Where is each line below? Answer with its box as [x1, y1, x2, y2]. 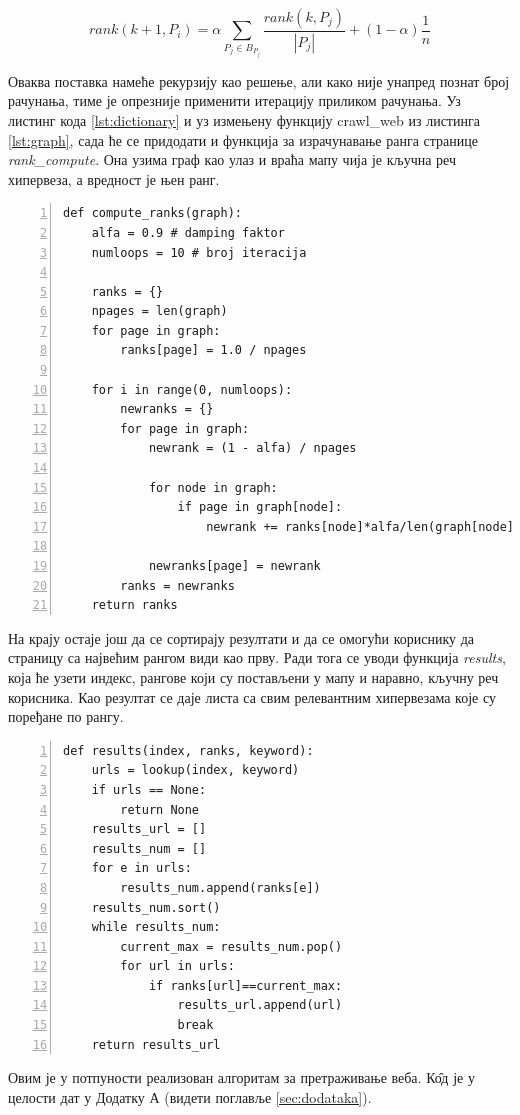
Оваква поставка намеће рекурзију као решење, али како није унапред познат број [8, 70, 510, 91]
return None [120, 802, 200, 817]
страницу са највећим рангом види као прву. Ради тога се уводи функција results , [8, 647, 506, 668]
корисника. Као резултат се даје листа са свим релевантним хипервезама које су [8, 686, 496, 707]
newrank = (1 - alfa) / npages [148, 441, 357, 456]
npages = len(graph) [91, 304, 228, 319]
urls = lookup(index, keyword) [91, 763, 300, 778]
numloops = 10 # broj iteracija [91, 245, 307, 260]
